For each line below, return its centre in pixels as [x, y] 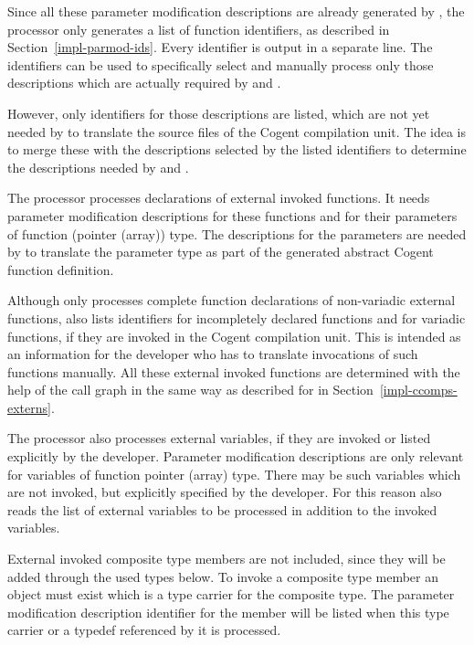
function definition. [61, 269]
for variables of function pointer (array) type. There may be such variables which [234, 474]
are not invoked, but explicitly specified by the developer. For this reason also [225, 492]
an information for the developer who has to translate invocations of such [213, 354]
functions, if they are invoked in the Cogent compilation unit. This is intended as [234, 336]
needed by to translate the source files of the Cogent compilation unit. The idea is [237, 131]
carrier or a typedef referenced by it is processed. [144, 630]
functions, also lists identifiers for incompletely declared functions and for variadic [237, 317]
